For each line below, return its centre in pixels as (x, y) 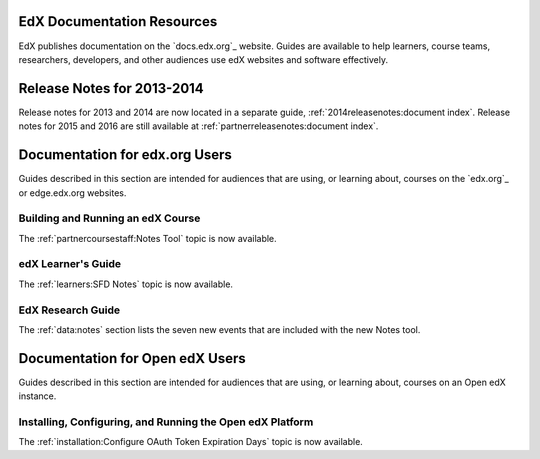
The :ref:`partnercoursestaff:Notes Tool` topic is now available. (147, 238)
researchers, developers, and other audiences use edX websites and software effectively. (203, 59)
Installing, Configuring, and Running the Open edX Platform (166, 422)
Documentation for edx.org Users (125, 155)
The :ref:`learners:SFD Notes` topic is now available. (126, 284)
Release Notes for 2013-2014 (111, 88)
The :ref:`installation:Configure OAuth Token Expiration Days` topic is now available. (191, 442)
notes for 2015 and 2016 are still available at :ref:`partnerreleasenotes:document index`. (198, 126)
